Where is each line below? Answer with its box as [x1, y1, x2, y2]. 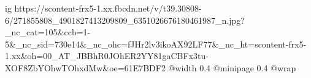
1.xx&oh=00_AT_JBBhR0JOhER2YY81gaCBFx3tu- [5, 49, 209, 62]
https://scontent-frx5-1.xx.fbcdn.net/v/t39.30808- [14, 2, 202, 14]
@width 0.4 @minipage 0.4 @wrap [168, 61, 296, 74]
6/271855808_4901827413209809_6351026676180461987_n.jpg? [5, 13, 245, 26]
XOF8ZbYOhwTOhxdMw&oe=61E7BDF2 [5, 61, 166, 74]
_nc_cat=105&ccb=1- [5, 26, 91, 38]
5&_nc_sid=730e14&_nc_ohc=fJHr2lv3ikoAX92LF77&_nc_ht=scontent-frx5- [5, 37, 307, 50]
